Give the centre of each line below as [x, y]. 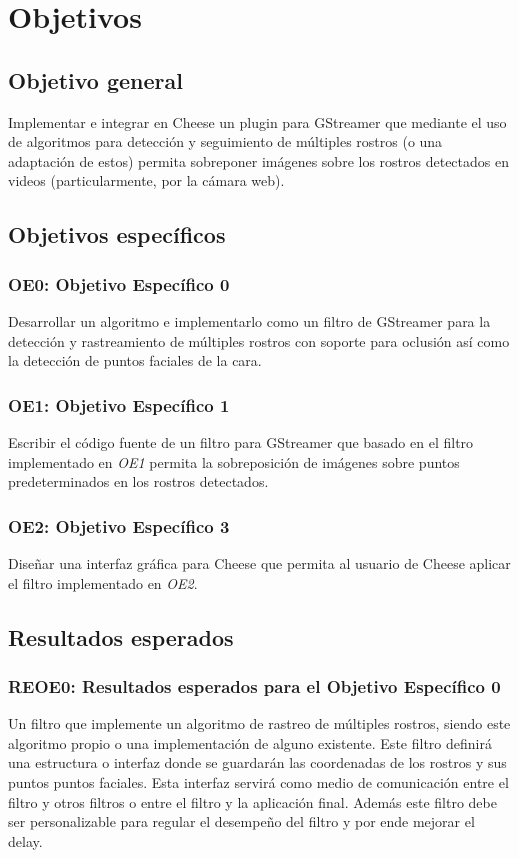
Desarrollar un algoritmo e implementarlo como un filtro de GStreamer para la [249, 320]
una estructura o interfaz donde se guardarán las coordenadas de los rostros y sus [257, 762]
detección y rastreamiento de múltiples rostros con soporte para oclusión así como [259, 340]
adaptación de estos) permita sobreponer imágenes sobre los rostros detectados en [258, 160]
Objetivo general [95, 79]
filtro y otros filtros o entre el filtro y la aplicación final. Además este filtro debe [252, 801]
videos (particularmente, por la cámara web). [146, 180]
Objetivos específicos [117, 234]
